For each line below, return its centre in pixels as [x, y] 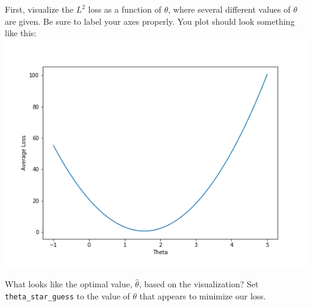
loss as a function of [125, 9]
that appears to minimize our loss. [203, 295]
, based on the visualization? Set [199, 284]
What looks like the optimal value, [69, 284]
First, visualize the [39, 9]
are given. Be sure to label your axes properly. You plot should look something [150, 21]
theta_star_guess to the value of [67, 295]
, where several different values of [229, 9]
